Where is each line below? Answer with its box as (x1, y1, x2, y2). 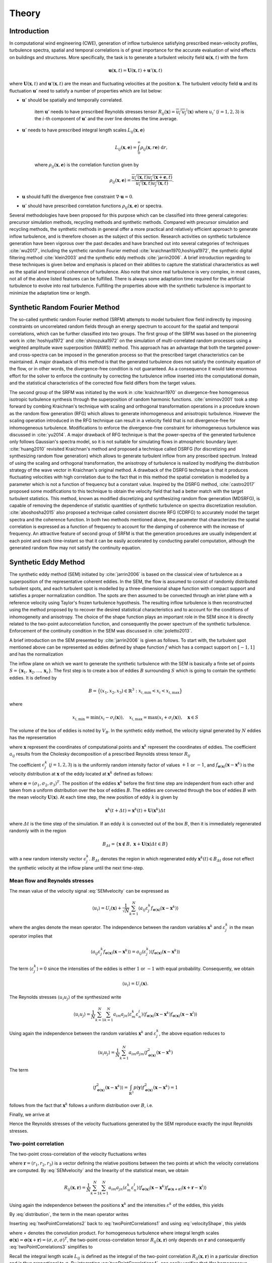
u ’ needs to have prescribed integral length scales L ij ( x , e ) (22, 127, 145, 134)
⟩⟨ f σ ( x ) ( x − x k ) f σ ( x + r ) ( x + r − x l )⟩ (137, 1184, 207, 1192)
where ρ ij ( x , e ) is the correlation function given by (34, 162, 139, 169)
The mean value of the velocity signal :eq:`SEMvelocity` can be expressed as (9, 888, 169, 894)
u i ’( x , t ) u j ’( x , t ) (135, 180, 169, 187)
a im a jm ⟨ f (128, 1050, 148, 1056)
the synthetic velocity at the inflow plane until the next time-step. (9, 864, 145, 871)
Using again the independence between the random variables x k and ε (9, 1030, 157, 1036)
